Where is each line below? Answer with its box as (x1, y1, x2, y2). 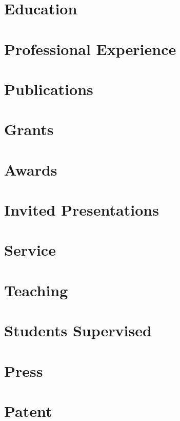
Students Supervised (4, 320, 152, 341)
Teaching (4, 279, 68, 300)
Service (4, 239, 56, 260)
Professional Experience (4, 38, 176, 59)
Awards (4, 159, 57, 180)
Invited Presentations (4, 199, 159, 220)
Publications (4, 78, 93, 99)
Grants (4, 119, 54, 140)
